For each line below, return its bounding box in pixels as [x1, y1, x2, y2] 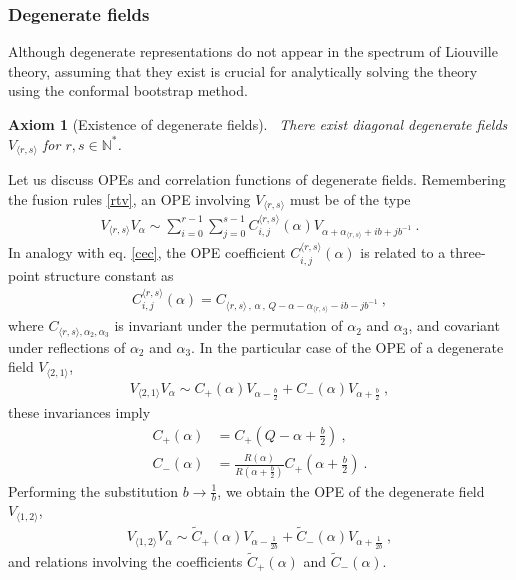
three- [449, 242, 486, 263]
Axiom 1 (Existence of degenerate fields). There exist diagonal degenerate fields [8, 114, 508, 134]
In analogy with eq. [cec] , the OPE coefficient [8, 242, 286, 263]
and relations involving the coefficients [8, 550, 243, 571]
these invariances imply [8, 402, 151, 423]
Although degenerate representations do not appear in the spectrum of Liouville [8, 41, 498, 62]
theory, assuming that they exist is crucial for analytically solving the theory [8, 60, 478, 81]
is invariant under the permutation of [114, 315, 343, 336]
